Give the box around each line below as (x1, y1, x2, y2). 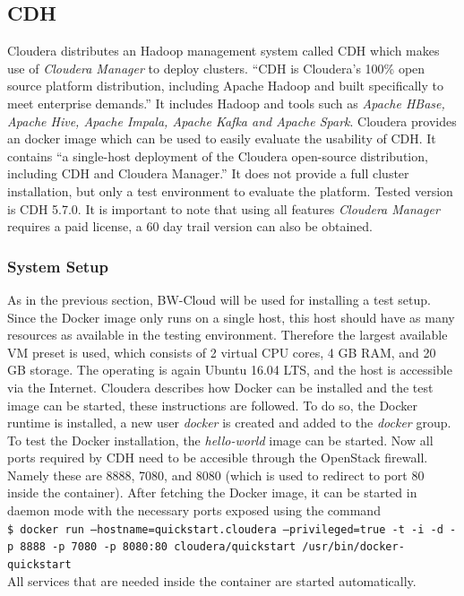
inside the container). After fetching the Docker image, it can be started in (7, 483, 417, 502)
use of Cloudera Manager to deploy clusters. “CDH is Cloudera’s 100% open (7, 58, 425, 77)
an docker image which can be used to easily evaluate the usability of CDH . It (7, 129, 436, 148)
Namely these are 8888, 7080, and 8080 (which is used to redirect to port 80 (7, 465, 425, 484)
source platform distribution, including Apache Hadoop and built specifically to (7, 76, 443, 95)
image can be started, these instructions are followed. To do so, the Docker (7, 395, 418, 414)
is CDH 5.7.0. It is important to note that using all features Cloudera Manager (7, 199, 440, 218)
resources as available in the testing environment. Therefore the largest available (7, 325, 448, 344)
